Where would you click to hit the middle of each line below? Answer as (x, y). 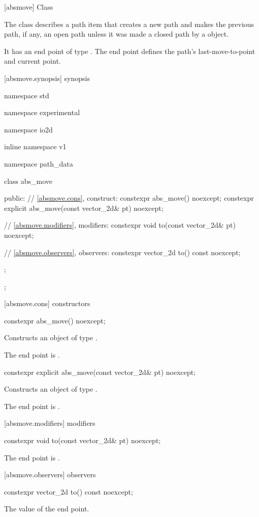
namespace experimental (42, 112)
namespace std (27, 95)
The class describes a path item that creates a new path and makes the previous (129, 24)
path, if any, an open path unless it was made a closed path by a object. (117, 34)
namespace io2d (28, 129)
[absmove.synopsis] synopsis (47, 78)
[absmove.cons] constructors (47, 303)
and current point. (33, 61)
